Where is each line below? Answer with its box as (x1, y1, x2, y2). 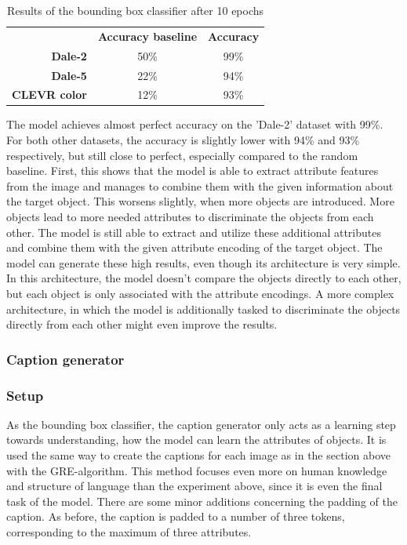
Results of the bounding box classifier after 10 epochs (7, 2, 264, 18)
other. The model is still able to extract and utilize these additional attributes (6, 223, 381, 240)
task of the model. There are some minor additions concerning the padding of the (6, 492, 398, 509)
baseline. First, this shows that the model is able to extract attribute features (6, 162, 379, 179)
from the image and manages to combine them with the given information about (6, 177, 394, 194)
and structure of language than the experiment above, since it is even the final (6, 478, 383, 494)
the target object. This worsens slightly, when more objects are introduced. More (6, 193, 394, 209)
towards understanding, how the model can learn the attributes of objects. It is (6, 431, 387, 448)
